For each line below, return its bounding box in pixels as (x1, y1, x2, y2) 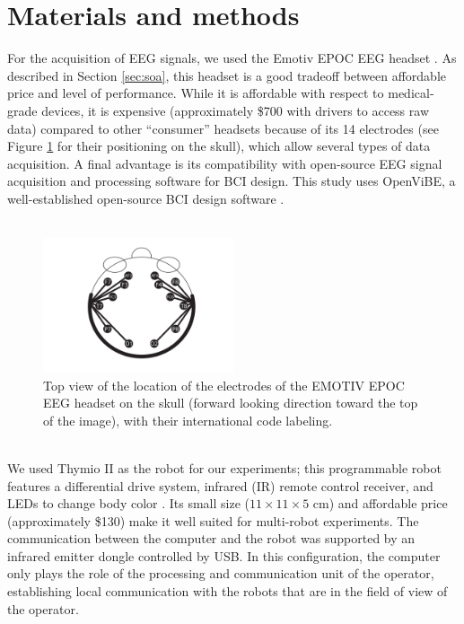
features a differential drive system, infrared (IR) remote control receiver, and (7, 476, 433, 495)
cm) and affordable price (312, 494, 448, 513)
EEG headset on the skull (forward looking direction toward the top (43, 393, 418, 412)
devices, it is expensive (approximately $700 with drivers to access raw (41, 101, 429, 119)
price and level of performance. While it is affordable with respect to (7, 83, 384, 102)
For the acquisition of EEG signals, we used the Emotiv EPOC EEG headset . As (7, 48, 457, 67)
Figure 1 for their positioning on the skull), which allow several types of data (7, 136, 431, 155)
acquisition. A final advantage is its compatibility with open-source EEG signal (7, 154, 442, 172)
